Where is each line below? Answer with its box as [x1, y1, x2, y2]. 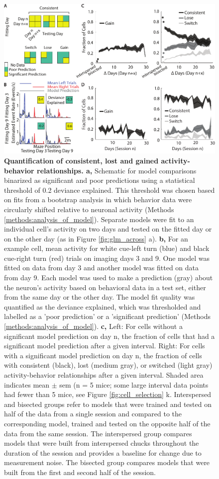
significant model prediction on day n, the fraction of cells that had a [4, 330, 215, 341]
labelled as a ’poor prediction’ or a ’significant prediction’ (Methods [4, 311, 211, 321]
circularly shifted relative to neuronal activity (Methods [4, 204, 174, 214]
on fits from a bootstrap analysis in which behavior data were [4, 194, 192, 205]
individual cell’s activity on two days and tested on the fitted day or [4, 224, 212, 234]
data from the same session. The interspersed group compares [4, 428, 192, 438]
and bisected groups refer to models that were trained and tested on [4, 399, 212, 409]
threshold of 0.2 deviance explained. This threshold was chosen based [4, 184, 215, 195]
